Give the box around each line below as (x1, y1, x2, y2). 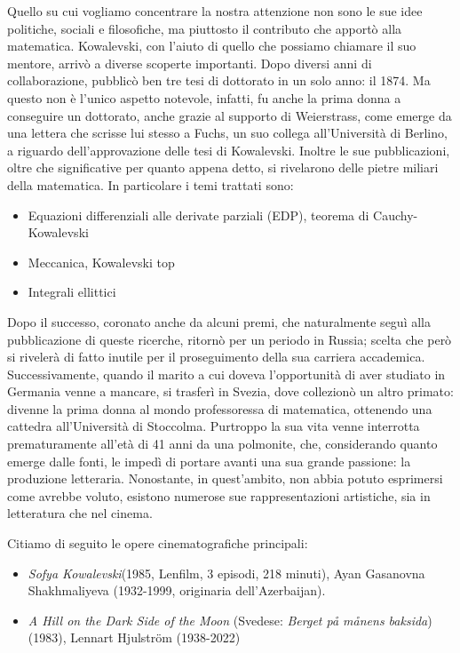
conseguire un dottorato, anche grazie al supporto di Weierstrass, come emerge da (7, 106, 452, 124)
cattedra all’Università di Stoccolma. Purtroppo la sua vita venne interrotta (7, 417, 420, 435)
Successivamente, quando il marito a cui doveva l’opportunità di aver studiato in (7, 364, 446, 383)
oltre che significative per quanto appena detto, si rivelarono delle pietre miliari (7, 158, 439, 177)
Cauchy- (373, 205, 418, 224)
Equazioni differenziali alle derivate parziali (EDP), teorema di (28, 205, 369, 224)
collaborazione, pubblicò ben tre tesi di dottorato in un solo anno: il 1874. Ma (7, 71, 431, 90)
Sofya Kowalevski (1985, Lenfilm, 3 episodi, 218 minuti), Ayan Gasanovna (28, 563, 425, 582)
